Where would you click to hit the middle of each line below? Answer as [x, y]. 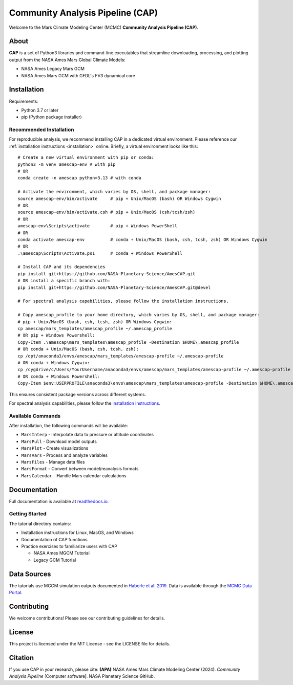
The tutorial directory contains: [40, 524]
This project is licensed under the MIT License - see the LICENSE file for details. [90, 643]
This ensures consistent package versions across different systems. [77, 394]
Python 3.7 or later [40, 110]
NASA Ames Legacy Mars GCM [53, 69]
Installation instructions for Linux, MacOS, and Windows [77, 532]
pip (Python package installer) [52, 117]
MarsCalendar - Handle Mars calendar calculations [74, 475]
